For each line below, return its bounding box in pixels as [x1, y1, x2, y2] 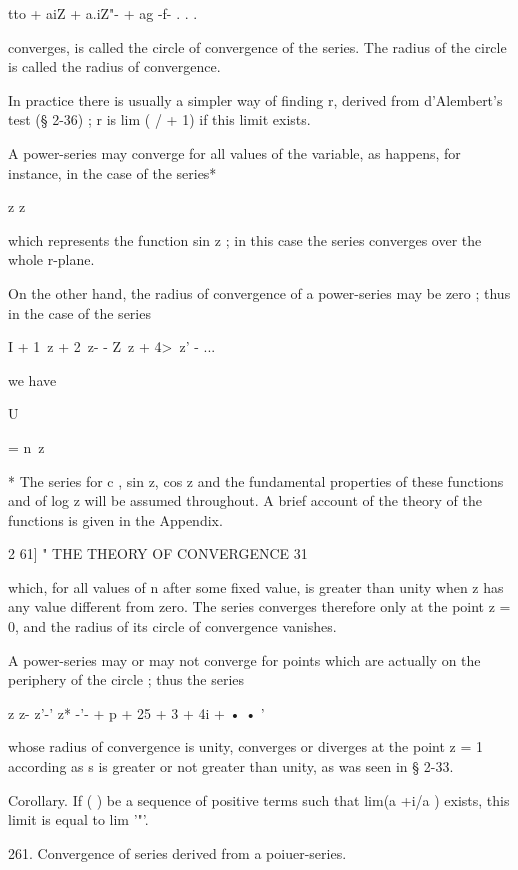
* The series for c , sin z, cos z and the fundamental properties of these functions [8, 470, 504, 491]
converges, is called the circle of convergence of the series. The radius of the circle [8, 36, 507, 57]
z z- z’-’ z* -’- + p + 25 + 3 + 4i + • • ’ [8, 702, 265, 723]
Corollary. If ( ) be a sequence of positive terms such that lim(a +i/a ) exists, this [8, 789, 510, 810]
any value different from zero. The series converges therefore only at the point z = [8, 596, 511, 617]
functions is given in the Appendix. [8, 509, 223, 530]
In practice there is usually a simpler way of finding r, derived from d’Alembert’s [8, 89, 503, 110]
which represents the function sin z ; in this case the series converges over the [8, 229, 482, 250]
